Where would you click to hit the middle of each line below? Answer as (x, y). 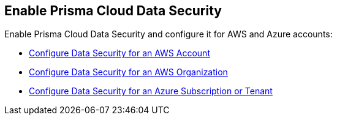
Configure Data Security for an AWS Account (119, 53)
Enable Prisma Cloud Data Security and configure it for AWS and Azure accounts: (168, 34)
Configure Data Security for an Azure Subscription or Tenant (151, 91)
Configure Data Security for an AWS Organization (128, 72)
